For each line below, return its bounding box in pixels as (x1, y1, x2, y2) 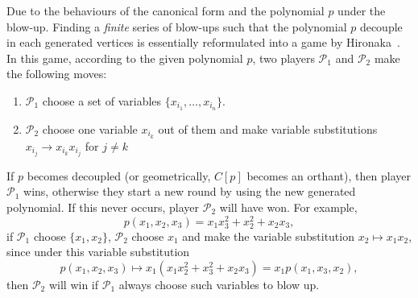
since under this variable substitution (6, 243, 190, 260)
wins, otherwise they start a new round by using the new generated (23, 183, 356, 200)
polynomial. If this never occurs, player (6, 198, 200, 215)
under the (337, 2, 386, 19)
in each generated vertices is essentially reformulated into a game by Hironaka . (6, 34, 400, 51)
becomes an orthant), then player (246, 167, 411, 184)
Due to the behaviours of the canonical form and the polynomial (6, 2, 325, 19)
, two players (252, 49, 315, 66)
